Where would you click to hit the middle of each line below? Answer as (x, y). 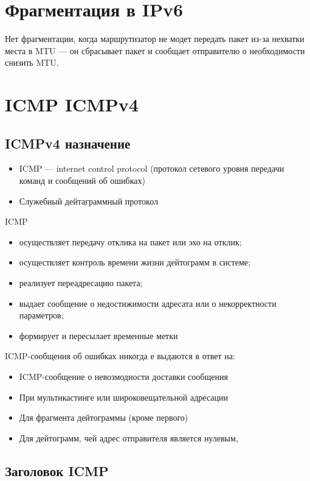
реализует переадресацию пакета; (81, 283)
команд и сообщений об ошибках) (82, 181)
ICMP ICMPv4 (72, 104)
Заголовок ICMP (57, 470)
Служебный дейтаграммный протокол (89, 201)
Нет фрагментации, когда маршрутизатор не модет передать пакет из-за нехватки (155, 39)
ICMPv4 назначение (68, 143)
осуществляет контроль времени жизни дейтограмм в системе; (135, 262)
